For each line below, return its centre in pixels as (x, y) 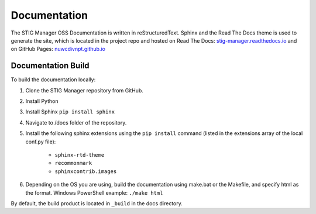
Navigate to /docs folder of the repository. (76, 122)
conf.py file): (41, 141)
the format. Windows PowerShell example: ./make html (94, 192)
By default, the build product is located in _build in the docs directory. (97, 203)
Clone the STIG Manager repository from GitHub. (84, 90)
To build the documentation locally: (53, 80)
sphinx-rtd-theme (80, 155)
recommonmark (73, 163)
